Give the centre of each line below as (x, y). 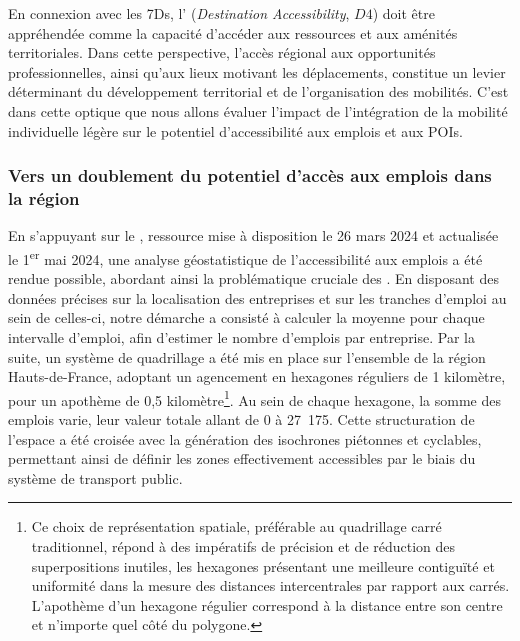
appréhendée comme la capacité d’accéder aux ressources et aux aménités (233, 32)
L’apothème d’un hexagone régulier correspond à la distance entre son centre (267, 604)
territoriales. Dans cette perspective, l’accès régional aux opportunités (222, 52)
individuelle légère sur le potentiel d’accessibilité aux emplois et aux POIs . (235, 130)
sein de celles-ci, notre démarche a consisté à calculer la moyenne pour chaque (246, 317)
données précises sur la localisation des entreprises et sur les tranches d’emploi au (257, 297)
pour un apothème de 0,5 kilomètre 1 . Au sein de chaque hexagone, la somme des (255, 398)
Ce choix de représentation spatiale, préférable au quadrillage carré (236, 526)
